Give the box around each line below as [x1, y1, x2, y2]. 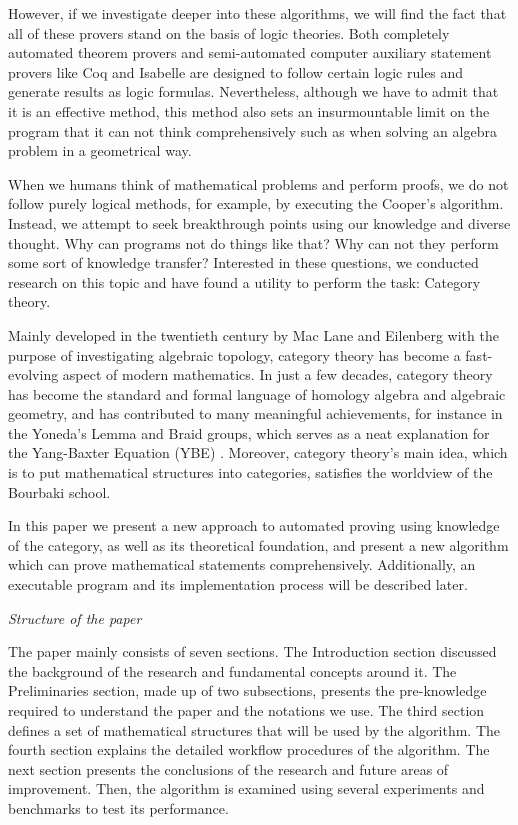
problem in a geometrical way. [8, 140, 192, 161]
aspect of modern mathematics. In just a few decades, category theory [62, 364, 493, 385]
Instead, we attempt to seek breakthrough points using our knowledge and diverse [8, 212, 511, 233]
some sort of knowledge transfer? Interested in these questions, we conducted [8, 252, 479, 273]
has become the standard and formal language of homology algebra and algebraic [8, 383, 506, 404]
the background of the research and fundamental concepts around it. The [8, 660, 457, 681]
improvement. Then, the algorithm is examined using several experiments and [8, 778, 485, 799]
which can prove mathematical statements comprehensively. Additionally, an [8, 554, 476, 575]
